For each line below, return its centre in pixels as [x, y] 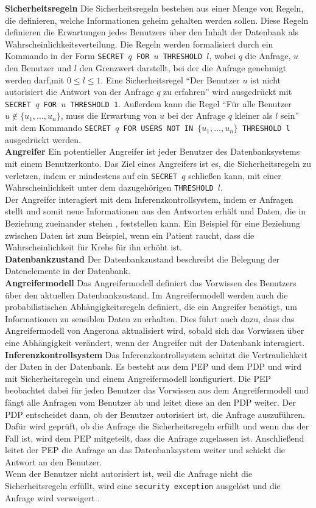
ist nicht [265, 79]
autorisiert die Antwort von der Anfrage [79, 92]
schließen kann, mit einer [235, 175]
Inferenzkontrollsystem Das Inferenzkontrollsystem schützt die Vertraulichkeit [156, 354]
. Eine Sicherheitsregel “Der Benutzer [170, 79]
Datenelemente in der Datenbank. [68, 271]
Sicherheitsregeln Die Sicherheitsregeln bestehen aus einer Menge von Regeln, [154, 8]
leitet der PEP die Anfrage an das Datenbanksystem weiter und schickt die [145, 450]
